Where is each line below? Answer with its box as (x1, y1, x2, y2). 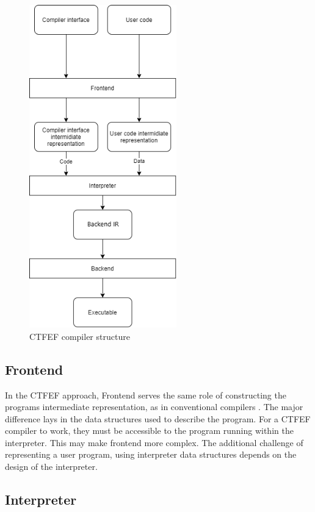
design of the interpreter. (5, 460, 98, 473)
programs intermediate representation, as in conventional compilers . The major (5, 400, 303, 413)
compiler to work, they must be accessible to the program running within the (5, 424, 294, 437)
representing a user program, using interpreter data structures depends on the (5, 448, 297, 461)
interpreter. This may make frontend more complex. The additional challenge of (5, 436, 303, 449)
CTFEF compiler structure (29, 330, 130, 342)
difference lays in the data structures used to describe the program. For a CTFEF (5, 412, 311, 425)
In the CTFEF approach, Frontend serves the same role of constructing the (5, 388, 286, 401)
